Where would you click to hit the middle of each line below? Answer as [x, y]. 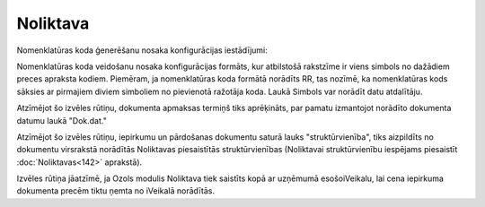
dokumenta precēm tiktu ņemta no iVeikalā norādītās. [116, 191]
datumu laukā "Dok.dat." [62, 120]
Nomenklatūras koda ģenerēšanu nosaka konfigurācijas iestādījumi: [142, 50]
